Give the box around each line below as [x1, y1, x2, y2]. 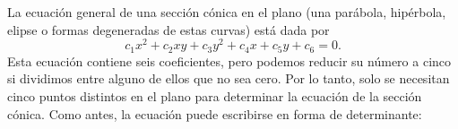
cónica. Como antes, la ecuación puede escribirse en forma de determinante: [7, 104, 422, 123]
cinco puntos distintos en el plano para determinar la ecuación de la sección [7, 86, 422, 105]
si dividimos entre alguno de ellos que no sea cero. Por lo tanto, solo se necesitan [7, 69, 450, 88]
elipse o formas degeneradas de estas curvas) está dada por [7, 20, 330, 39]
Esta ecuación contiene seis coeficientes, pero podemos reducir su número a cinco [7, 51, 452, 70]
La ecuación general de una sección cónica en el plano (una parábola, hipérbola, [7, 3, 446, 21]
